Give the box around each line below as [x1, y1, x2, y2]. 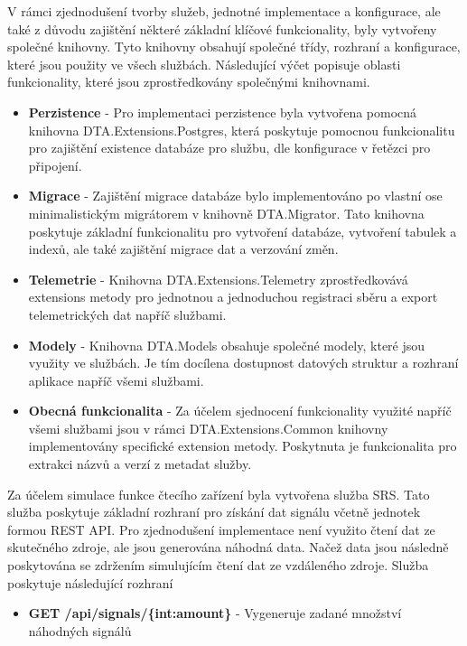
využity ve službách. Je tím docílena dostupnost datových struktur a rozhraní [28, 353, 459, 372]
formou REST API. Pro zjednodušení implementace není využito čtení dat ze [7, 520, 435, 538]
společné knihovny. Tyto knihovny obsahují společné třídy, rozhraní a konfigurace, [7, 37, 461, 56]
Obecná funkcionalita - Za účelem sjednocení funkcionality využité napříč [28, 401, 452, 420]
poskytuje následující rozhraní [7, 573, 173, 592]
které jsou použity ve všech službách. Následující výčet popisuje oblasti [7, 54, 401, 73]
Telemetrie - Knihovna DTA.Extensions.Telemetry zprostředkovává [28, 269, 408, 288]
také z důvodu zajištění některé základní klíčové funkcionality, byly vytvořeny [7, 19, 437, 38]
